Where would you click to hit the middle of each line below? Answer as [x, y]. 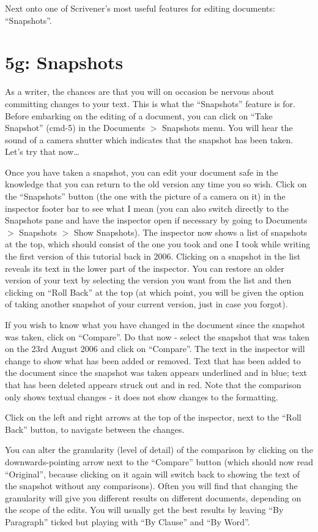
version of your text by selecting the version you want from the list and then [148, 280]
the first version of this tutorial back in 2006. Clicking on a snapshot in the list [153, 256]
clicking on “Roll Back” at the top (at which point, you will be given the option [154, 292]
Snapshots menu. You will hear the [227, 128]
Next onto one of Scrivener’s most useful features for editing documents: [140, 8]
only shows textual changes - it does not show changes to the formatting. [142, 396]
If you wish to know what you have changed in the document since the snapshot [155, 324]
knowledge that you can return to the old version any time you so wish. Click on [156, 184]
